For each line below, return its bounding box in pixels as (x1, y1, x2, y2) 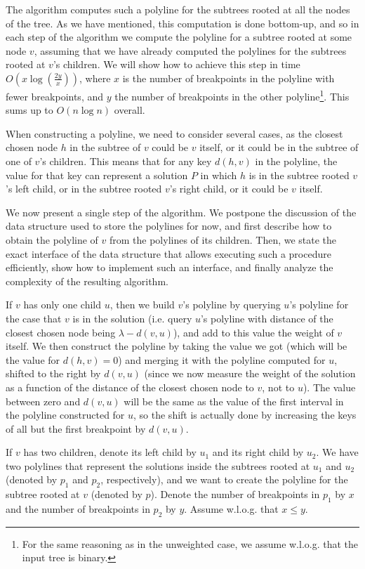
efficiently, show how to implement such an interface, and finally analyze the (6, 260, 333, 275)
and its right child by (212, 445, 304, 459)
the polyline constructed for (6, 407, 125, 422)
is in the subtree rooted (248, 167, 350, 182)
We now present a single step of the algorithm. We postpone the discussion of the (6, 204, 357, 219)
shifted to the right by (6, 366, 101, 381)
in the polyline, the (255, 154, 338, 168)
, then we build (109, 297, 175, 312)
